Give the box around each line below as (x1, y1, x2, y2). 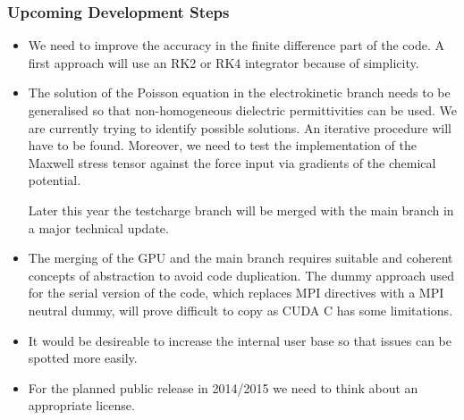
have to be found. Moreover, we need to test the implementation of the (28, 136, 417, 155)
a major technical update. (28, 218, 169, 237)
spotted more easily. (28, 349, 138, 367)
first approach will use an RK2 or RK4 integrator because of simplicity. (28, 53, 419, 71)
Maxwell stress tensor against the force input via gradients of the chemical (28, 153, 436, 172)
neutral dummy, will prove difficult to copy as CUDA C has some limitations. (28, 300, 453, 319)
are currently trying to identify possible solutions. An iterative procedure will (28, 118, 451, 137)
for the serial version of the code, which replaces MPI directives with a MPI (28, 283, 444, 302)
